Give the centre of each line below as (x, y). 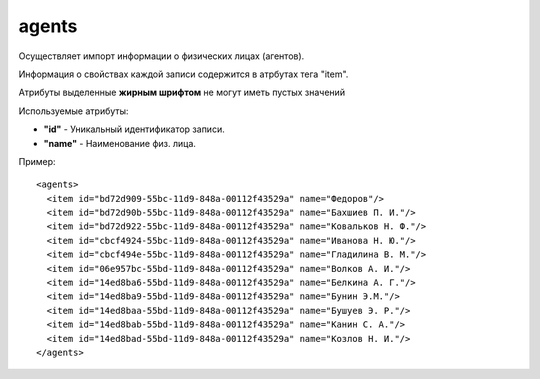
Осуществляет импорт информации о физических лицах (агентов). (161, 56)
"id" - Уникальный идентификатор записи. (134, 129)
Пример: (37, 161)
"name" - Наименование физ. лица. (120, 143)
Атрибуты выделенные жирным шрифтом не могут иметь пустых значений (181, 92)
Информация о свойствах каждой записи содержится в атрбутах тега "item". (183, 74)
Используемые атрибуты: (73, 111)
